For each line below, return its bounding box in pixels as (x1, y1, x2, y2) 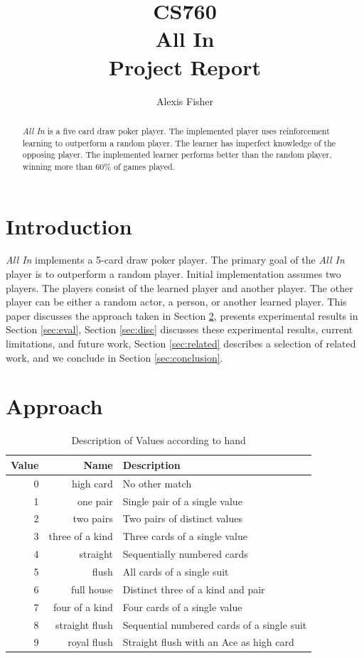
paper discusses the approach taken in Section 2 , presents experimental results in (6, 308, 358, 323)
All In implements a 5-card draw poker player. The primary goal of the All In (6, 252, 345, 267)
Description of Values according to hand (71, 433, 246, 448)
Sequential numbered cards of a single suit (122, 617, 307, 632)
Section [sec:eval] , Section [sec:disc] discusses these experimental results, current (6, 322, 353, 337)
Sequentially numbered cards (122, 546, 248, 561)
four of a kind (53, 599, 113, 614)
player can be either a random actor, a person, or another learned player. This (6, 294, 347, 309)
